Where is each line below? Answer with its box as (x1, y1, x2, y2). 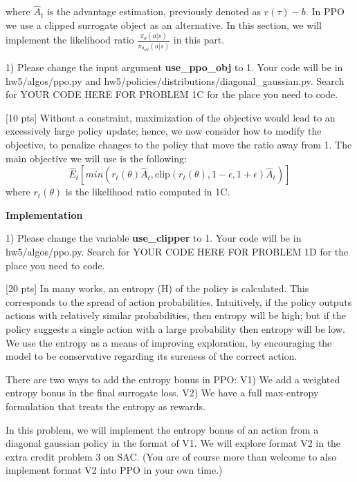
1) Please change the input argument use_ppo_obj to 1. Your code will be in (6, 60, 343, 75)
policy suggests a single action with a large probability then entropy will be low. (6, 322, 345, 336)
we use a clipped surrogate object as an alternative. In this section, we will (6, 17, 322, 32)
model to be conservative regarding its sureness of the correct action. (6, 349, 297, 363)
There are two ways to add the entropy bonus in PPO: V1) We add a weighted (6, 372, 340, 386)
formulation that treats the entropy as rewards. (6, 398, 205, 413)
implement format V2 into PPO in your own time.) (6, 463, 223, 477)
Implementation (6, 207, 83, 222)
